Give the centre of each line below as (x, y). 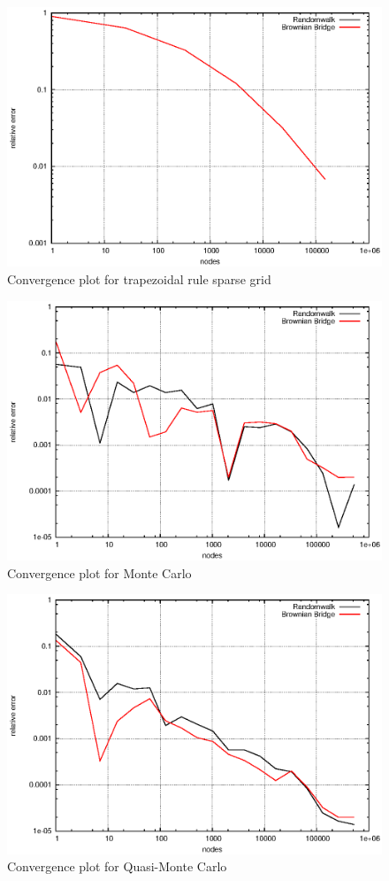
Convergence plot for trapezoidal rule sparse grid (139, 279)
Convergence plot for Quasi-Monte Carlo (117, 866)
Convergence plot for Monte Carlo (99, 572)
